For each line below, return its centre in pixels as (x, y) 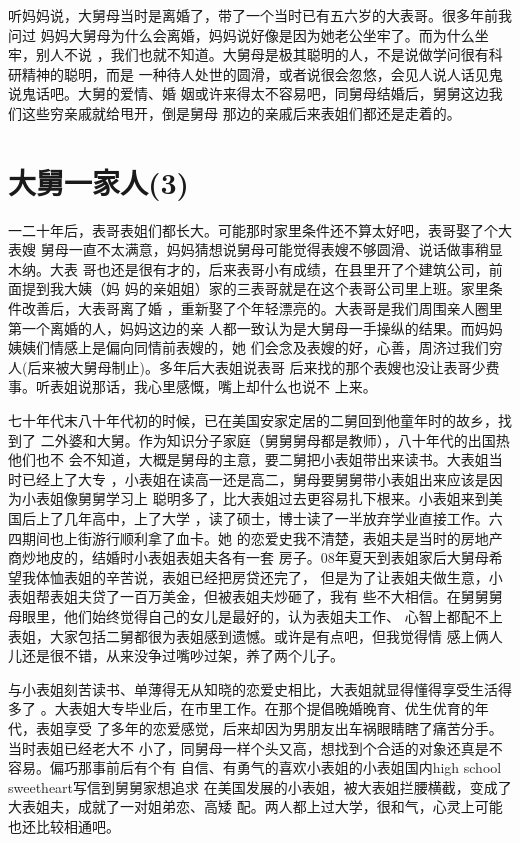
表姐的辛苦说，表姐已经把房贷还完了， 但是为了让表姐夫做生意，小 (283, 576)
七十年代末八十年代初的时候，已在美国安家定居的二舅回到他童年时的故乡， (253, 420)
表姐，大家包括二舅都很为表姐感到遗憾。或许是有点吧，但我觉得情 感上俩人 (255, 635)
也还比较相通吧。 (64, 825)
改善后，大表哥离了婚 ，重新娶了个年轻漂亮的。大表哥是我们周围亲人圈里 (262, 308)
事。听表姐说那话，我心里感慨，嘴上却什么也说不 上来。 (192, 386)
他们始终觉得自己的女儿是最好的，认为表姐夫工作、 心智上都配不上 (283, 615)
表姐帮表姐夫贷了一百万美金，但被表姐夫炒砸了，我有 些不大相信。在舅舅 (248, 596)
